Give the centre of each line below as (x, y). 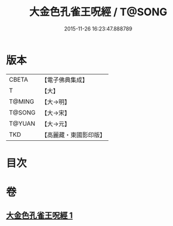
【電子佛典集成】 (65, 80)
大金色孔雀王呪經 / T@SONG (98, 12)
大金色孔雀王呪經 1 (39, 216)
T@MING (22, 102)
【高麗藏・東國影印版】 (74, 134)
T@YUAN (22, 123)
